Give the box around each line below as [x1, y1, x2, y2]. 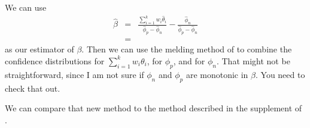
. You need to [255, 68, 305, 80]
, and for [173, 54, 205, 67]
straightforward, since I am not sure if [5, 68, 144, 80]
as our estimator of [5, 43, 74, 55]
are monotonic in [186, 68, 248, 80]
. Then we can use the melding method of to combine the [81, 43, 292, 55]
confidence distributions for [5, 54, 105, 67]
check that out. [5, 82, 60, 94]
